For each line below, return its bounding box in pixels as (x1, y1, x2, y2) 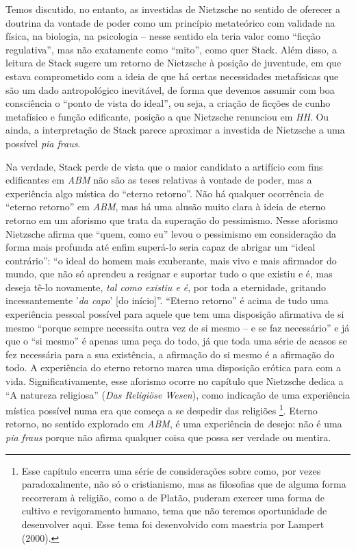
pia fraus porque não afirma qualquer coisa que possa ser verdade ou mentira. (5, 430, 331, 445)
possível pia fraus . (5, 136, 81, 150)
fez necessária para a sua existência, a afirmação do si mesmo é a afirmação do (5, 347, 335, 361)
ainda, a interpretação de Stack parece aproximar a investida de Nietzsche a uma (5, 123, 345, 137)
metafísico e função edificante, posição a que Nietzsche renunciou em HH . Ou (5, 109, 329, 123)
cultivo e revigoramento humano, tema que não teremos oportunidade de (21, 503, 327, 518)
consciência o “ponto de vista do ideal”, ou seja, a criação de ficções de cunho (5, 96, 331, 110)
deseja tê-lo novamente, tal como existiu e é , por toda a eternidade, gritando (5, 279, 326, 294)
